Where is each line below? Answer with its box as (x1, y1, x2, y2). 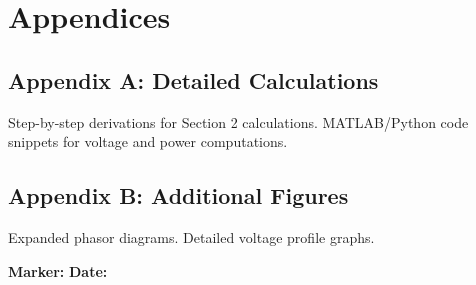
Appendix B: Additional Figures (8, 180, 349, 211)
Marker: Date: (8, 260, 108, 281)
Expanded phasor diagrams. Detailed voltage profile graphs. (8, 226, 375, 247)
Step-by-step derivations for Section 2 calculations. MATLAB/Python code (8, 111, 469, 132)
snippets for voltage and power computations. (8, 131, 288, 152)
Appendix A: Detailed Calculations (8, 64, 379, 95)
